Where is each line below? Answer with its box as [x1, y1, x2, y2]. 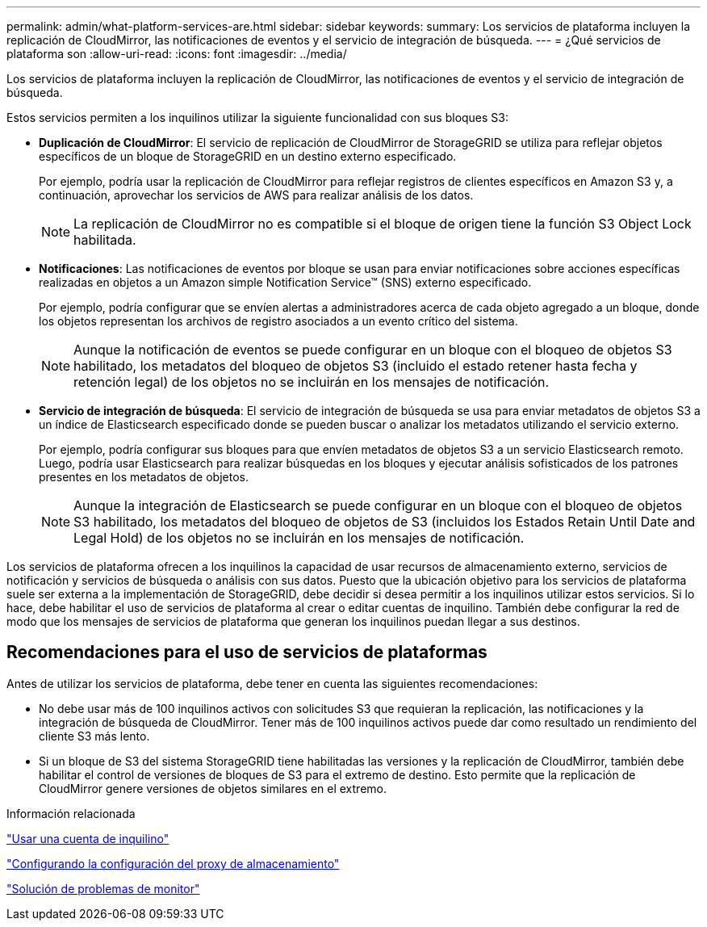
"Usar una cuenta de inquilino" [6, 831, 169, 845]
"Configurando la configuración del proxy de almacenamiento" [6, 856, 340, 870]
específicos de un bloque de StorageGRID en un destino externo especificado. [39, 149, 457, 163]
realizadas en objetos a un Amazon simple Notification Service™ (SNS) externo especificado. [39, 275, 532, 289]
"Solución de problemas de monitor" [6, 881, 200, 896]
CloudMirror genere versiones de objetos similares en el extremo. [39, 781, 387, 795]
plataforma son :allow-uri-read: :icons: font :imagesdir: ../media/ [6, 47, 347, 61]
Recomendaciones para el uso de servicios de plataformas [6, 642, 487, 663]
